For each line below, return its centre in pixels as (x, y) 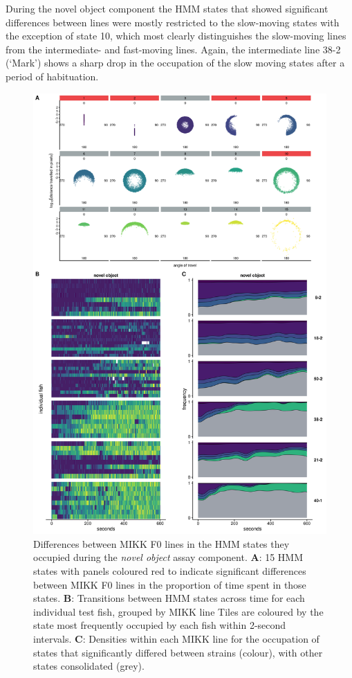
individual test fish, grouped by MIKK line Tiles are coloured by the (178, 611)
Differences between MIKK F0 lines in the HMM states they (161, 543)
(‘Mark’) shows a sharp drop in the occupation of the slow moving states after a (175, 63)
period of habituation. (52, 76)
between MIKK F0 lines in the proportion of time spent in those (170, 584)
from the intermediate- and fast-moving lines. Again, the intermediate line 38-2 (173, 49)
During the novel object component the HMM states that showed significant (167, 8)
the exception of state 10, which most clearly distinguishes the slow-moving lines (176, 36)
